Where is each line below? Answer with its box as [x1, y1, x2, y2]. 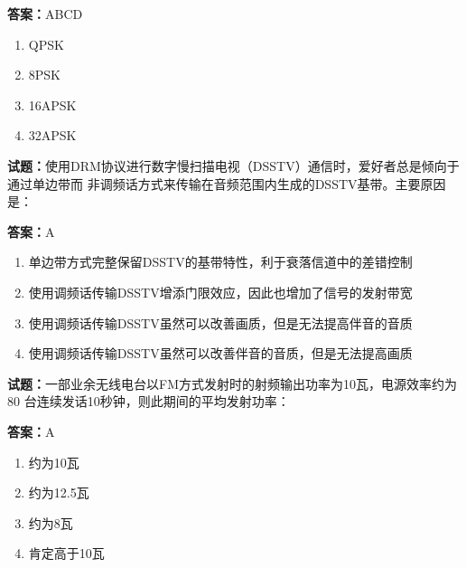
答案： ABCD [7, 5, 83, 23]
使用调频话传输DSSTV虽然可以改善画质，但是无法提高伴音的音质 [28, 313, 413, 332]
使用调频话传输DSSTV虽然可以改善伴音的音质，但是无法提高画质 [28, 344, 413, 363]
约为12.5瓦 [28, 483, 89, 502]
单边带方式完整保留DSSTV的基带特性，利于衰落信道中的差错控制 [28, 252, 413, 271]
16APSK [28, 95, 77, 114]
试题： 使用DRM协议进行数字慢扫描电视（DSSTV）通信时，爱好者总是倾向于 [7, 156, 460, 175]
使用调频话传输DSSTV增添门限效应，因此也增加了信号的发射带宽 [28, 282, 413, 301]
